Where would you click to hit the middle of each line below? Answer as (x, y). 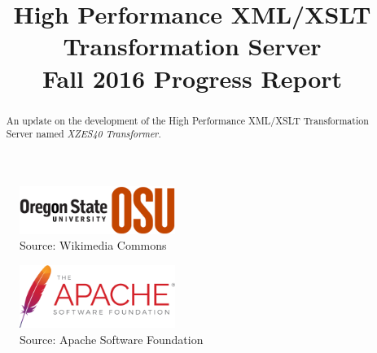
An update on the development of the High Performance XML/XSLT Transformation (187, 120)
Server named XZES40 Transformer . (83, 134)
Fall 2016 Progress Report (192, 78)
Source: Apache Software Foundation (112, 340)
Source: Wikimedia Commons (93, 245)
